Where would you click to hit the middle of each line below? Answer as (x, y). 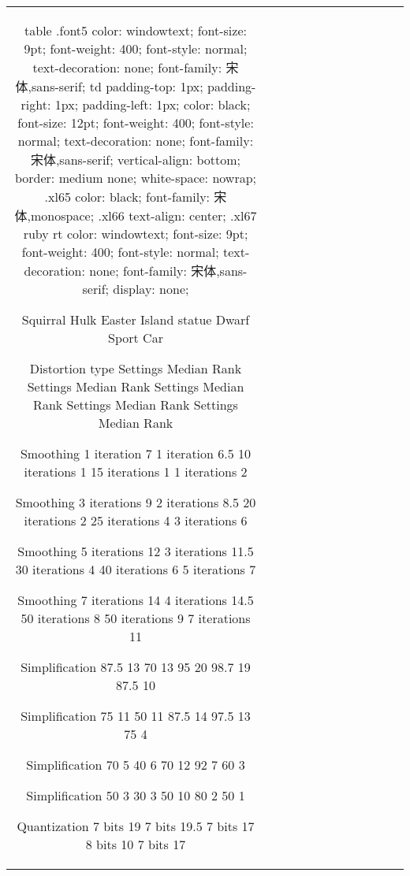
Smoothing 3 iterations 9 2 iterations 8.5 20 (136, 502)
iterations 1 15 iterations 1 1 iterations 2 (136, 471)
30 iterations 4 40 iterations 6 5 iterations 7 (136, 569)
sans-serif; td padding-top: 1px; (117, 86)
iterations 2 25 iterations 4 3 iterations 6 (136, 520)
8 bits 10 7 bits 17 (136, 844)
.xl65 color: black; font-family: (127, 197)
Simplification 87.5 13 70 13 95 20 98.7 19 (136, 667)
